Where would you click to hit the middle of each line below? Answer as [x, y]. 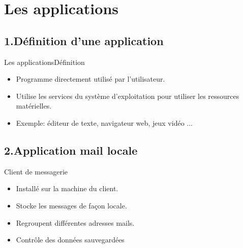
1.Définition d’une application [84, 40]
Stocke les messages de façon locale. [71, 205]
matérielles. [34, 106]
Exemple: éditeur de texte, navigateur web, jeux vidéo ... [104, 122]
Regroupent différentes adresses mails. [75, 222]
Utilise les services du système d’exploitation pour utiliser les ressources [128, 96]
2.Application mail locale [71, 150]
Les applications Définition [44, 62]
